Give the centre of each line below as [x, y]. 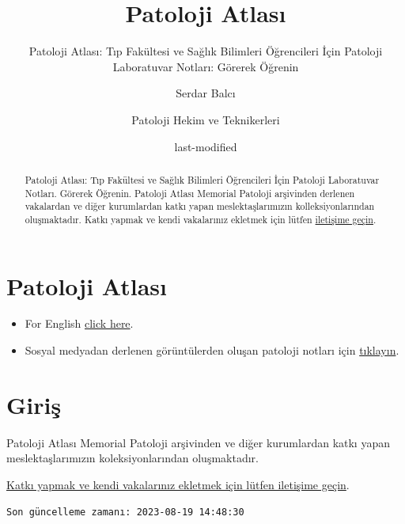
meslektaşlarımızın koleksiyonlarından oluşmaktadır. [132, 458]
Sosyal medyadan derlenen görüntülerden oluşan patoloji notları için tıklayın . [212, 350]
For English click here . [79, 323]
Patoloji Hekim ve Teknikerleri [206, 119]
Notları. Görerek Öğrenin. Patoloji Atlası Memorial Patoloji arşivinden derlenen [190, 193]
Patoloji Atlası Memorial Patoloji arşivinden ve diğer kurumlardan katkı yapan [198, 442]
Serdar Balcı [206, 93]
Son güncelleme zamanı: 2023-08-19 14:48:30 [125, 512]
